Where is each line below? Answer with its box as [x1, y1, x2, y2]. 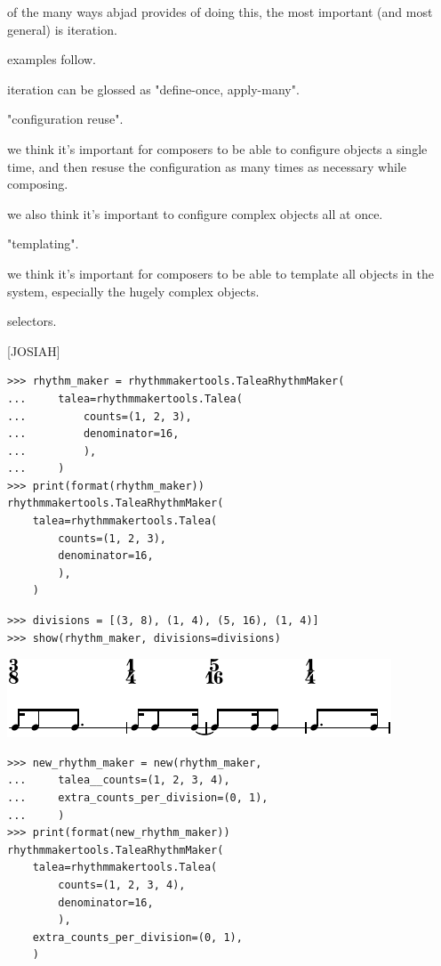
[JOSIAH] [7, 341, 60, 360]
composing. [7, 175, 68, 193]
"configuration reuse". [7, 110, 124, 128]
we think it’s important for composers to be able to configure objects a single [7, 139, 428, 158]
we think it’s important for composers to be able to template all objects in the [7, 264, 434, 282]
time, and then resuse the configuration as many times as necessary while [7, 157, 406, 175]
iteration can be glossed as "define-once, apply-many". [7, 79, 300, 98]
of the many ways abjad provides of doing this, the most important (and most [7, 3, 433, 20]
